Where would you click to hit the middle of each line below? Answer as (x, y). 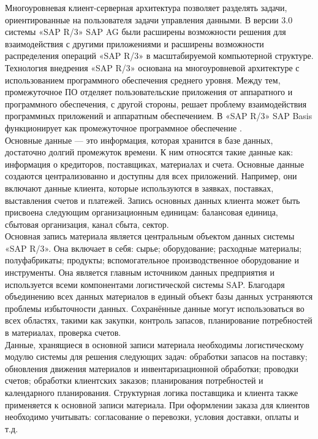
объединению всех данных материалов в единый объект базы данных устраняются (159, 296)
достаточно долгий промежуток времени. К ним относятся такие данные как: (149, 152)
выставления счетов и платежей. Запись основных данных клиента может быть (153, 200)
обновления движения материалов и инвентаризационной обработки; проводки (152, 368)
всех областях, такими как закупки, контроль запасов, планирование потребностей (159, 320)
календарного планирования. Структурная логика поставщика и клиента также (152, 392)
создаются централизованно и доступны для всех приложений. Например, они (151, 176)
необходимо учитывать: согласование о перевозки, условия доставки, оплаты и (152, 417)
